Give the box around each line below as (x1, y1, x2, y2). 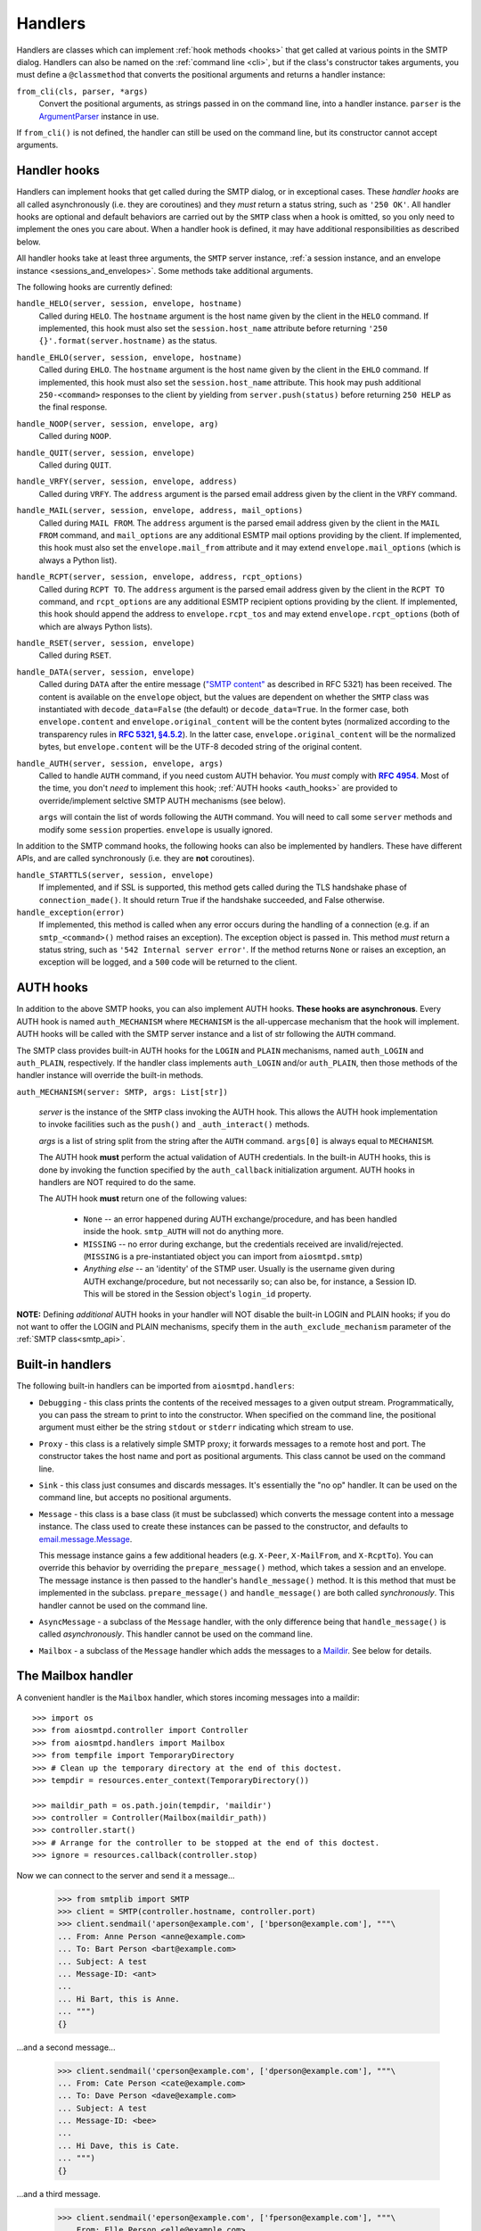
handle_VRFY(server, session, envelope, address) (16, 477, 238, 486)
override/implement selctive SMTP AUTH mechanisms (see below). (38, 795, 287, 806)
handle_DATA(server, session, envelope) (16, 667, 196, 677)
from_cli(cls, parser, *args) (16, 86, 149, 96)
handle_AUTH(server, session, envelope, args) (16, 759, 224, 768)
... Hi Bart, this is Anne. (57, 1994, 180, 2003)
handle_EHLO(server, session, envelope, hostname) (16, 352, 242, 362)
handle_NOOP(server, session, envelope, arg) (16, 419, 219, 428)
